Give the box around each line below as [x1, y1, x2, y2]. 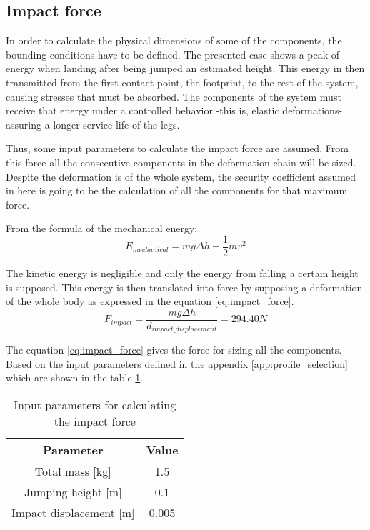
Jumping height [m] [24, 484, 122, 501]
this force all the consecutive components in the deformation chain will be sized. [6, 154, 356, 169]
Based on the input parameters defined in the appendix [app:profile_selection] [6, 356, 348, 371]
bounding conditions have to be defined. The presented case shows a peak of [6, 46, 340, 61]
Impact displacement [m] [11, 504, 135, 521]
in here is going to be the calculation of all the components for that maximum [6, 183, 348, 198]
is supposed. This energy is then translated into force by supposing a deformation [6, 279, 363, 294]
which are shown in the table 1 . [6, 370, 144, 385]
